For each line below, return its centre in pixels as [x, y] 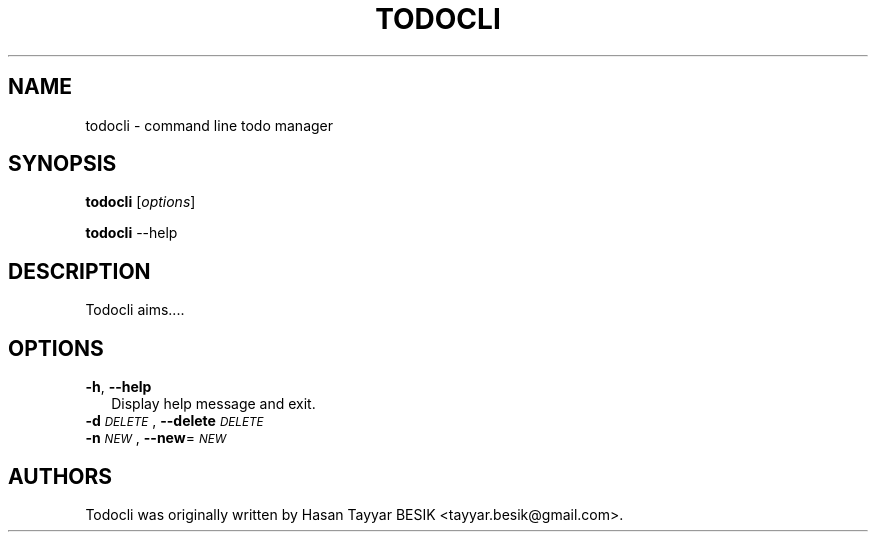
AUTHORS [60, 476]
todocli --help [131, 233]
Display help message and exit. [213, 404]
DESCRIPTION [79, 271]
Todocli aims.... [135, 310]
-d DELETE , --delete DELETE [174, 421]
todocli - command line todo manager [209, 125]
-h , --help [118, 387]
